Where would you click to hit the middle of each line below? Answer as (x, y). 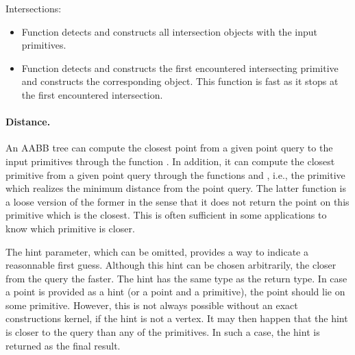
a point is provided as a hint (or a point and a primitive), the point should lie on (175, 292)
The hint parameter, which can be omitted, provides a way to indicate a (157, 251)
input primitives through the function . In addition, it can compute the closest (170, 161)
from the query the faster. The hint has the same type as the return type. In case (176, 278)
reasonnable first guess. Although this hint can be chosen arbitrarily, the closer (171, 265)
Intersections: (34, 8)
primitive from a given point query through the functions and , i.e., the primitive (175, 174)
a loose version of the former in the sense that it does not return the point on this (177, 201)
